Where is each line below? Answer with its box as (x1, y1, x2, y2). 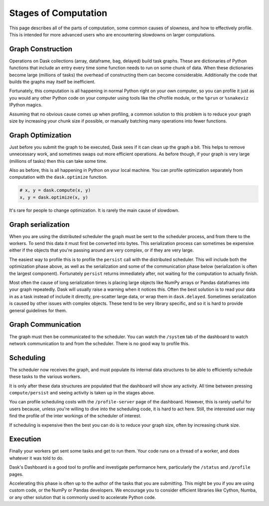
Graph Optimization (9, 131, 72, 139)
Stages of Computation (9, 7, 108, 18)
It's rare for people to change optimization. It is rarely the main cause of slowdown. (9, 207, 179, 213)
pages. (9, 471, 23, 477)
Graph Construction (9, 45, 72, 53)
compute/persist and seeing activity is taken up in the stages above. (9, 389, 155, 395)
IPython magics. (9, 102, 42, 108)
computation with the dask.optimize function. (9, 174, 108, 180)
